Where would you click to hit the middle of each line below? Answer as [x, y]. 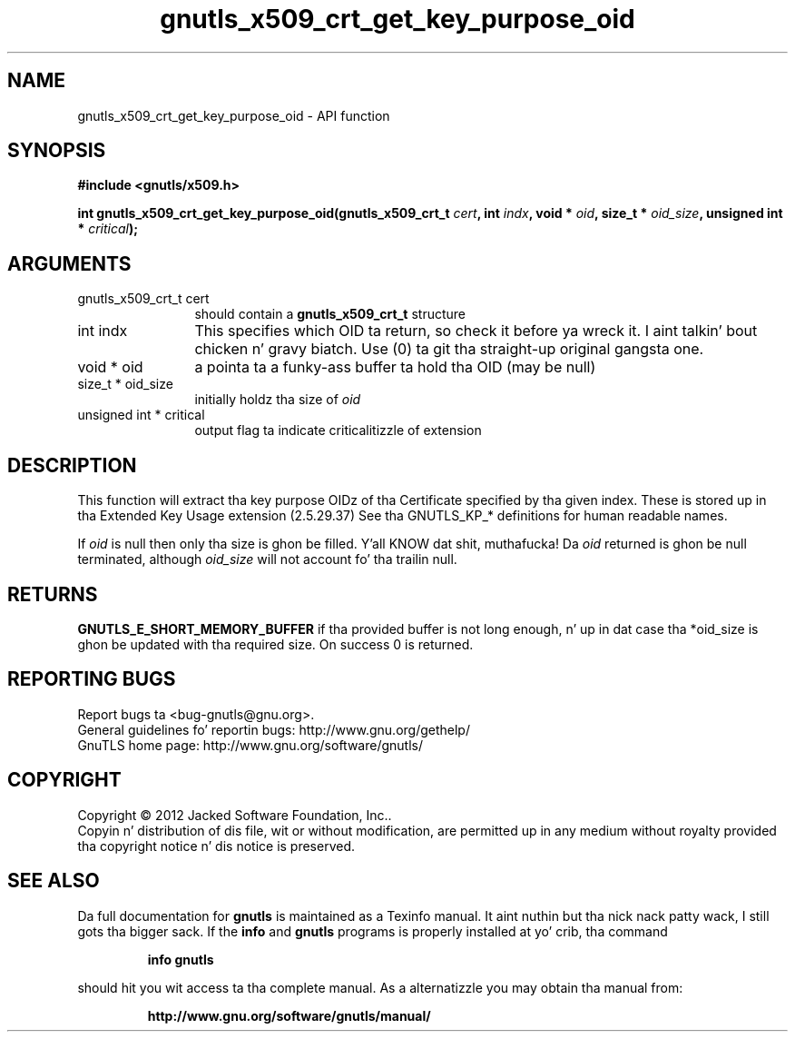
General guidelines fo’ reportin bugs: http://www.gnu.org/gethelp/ [274, 729]
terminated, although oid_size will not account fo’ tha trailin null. [267, 559]
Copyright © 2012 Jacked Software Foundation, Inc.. [235, 815]
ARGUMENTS [69, 263]
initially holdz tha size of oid [278, 400]
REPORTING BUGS [92, 679]
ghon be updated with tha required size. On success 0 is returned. [275, 644]
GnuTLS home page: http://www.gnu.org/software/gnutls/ [250, 745]
